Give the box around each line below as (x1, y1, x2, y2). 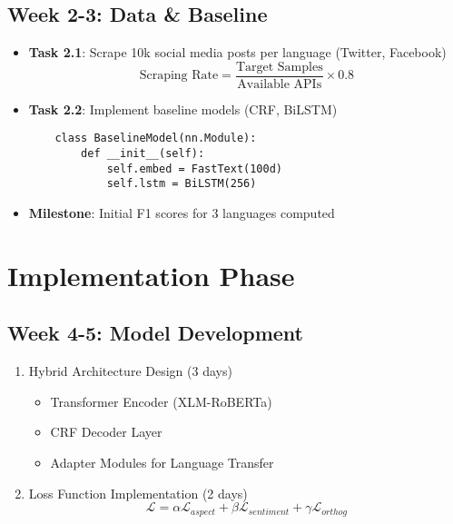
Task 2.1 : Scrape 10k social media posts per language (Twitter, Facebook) (28, 43, 447, 62)
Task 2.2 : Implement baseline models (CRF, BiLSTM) (28, 99, 338, 118)
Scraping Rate (139, 69, 219, 83)
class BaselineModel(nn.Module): (54, 132, 257, 145)
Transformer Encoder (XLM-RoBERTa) (50, 391, 272, 410)
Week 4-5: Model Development (7, 319, 303, 347)
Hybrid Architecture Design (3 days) (28, 361, 232, 381)
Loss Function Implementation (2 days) (28, 483, 248, 502)
